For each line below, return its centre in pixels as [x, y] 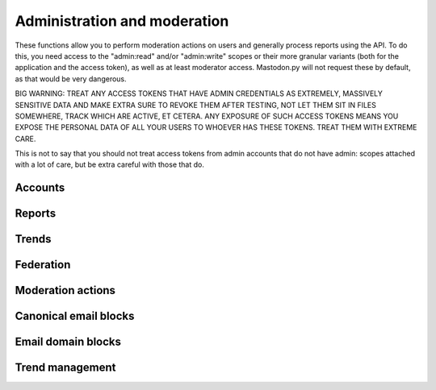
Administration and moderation [122, 21]
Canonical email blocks [75, 316]
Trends [33, 239]
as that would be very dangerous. [71, 79]
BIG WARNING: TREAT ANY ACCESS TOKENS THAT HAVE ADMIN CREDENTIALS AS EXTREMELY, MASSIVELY [199, 93]
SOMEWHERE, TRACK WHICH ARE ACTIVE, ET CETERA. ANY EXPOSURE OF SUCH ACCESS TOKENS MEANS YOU [207, 116]
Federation [43, 265]
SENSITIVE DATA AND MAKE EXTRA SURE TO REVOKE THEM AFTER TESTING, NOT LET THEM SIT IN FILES [196, 105]
